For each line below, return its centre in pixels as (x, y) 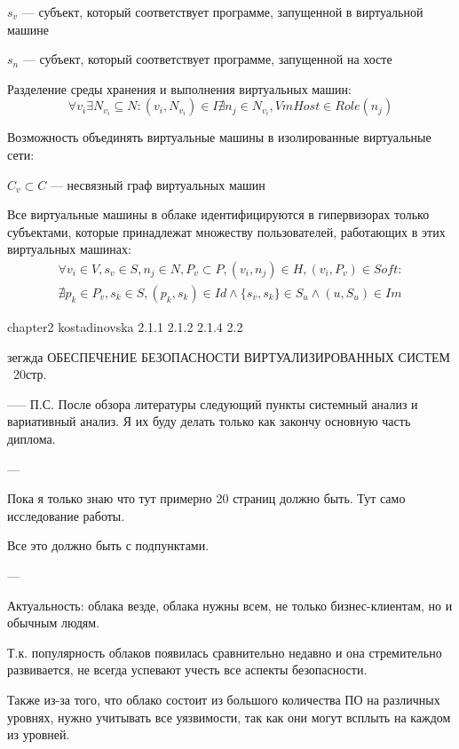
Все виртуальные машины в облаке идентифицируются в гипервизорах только (218, 214)
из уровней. (39, 734)
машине (28, 29)
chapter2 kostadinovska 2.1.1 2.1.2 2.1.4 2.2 (125, 327)
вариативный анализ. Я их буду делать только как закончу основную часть (209, 421)
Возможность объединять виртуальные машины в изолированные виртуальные (219, 137)
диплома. (32, 438)
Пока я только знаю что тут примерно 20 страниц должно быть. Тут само (206, 498)
